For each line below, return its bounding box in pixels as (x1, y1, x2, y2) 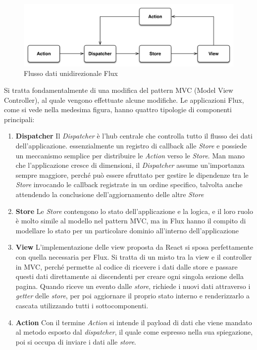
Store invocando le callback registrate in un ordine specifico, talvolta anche (15, 179, 243, 190)
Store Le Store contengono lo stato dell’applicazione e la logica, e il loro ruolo (15, 206, 254, 216)
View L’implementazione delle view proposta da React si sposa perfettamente (15, 242, 254, 252)
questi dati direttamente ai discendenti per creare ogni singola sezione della (15, 271, 244, 281)
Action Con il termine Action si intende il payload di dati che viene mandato (15, 317, 252, 327)
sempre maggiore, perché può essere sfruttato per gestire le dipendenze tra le (15, 169, 249, 180)
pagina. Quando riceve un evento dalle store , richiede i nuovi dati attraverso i (15, 280, 251, 291)
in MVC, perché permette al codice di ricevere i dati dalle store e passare (15, 261, 238, 272)
